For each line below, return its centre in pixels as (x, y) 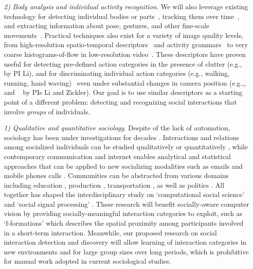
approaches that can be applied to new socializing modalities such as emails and (123, 166)
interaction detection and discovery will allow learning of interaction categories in (125, 242)
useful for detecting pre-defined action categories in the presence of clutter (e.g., (123, 63)
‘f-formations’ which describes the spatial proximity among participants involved (124, 223)
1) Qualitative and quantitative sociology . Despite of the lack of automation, (117, 128)
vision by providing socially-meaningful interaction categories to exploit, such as (123, 213)
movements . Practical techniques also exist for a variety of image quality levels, (124, 35)
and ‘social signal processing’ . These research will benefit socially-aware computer (126, 204)
